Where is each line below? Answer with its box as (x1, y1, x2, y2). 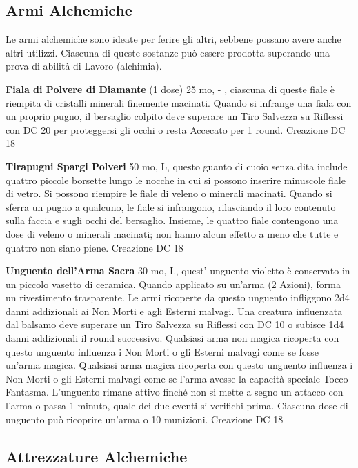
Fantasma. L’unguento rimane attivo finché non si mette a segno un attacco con (6, 385, 344, 399)
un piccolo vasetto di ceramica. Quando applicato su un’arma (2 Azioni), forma (6, 276, 341, 291)
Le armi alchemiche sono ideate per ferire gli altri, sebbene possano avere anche (6, 32, 341, 46)
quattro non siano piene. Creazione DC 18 (6, 240, 183, 254)
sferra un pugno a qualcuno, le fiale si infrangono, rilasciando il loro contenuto (6, 199, 336, 214)
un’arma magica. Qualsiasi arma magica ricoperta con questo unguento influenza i (6, 358, 353, 372)
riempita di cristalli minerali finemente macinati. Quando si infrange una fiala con (6, 95, 352, 110)
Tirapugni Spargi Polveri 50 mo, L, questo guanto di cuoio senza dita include (6, 159, 348, 173)
